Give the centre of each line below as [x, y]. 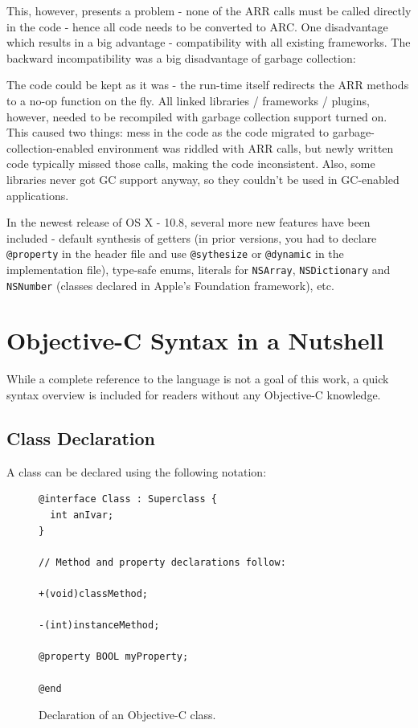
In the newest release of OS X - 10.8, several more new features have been [189, 222]
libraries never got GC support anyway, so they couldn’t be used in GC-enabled [203, 179]
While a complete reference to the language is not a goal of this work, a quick [198, 379]
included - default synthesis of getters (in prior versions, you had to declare [192, 237]
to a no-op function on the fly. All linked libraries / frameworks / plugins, [188, 100]
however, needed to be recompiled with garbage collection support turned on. [197, 116]
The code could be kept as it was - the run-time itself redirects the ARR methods [208, 85]
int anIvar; [82, 515]
